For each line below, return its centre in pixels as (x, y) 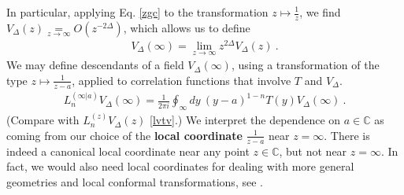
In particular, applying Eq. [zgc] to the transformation (137, 12)
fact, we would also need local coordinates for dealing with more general (180, 166)
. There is (347, 135)
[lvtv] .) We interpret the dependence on (245, 120)
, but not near (313, 151)
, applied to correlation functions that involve (182, 80)
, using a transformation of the (305, 65)
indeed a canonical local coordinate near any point (128, 151)
